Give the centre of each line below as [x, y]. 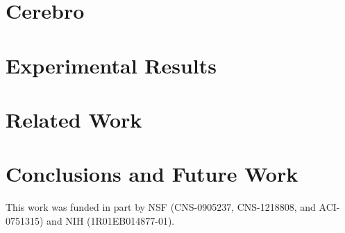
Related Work [74, 119]
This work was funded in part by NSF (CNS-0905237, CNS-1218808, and [161, 207]
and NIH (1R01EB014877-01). [111, 220]
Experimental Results [111, 65]
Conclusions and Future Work [152, 174]
